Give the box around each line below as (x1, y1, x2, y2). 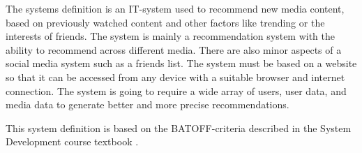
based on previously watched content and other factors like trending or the (6, 15, 325, 29)
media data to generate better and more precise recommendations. (6, 97, 289, 112)
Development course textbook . (6, 134, 139, 149)
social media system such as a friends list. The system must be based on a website (6, 56, 357, 71)
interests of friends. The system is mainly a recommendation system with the (6, 29, 335, 43)
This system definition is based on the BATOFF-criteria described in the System (6, 120, 352, 135)
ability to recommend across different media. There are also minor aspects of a (6, 42, 342, 57)
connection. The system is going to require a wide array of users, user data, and (6, 83, 347, 98)
